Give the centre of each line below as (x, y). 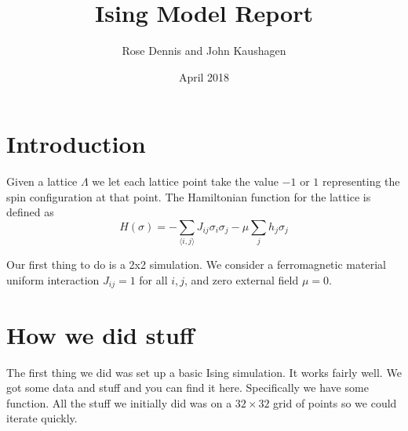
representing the (361, 181)
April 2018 (204, 76)
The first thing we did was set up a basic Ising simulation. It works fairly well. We (204, 372)
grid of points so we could (335, 402)
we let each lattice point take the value (185, 181)
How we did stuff (100, 334)
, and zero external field (242, 279)
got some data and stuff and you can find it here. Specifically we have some (188, 388)
